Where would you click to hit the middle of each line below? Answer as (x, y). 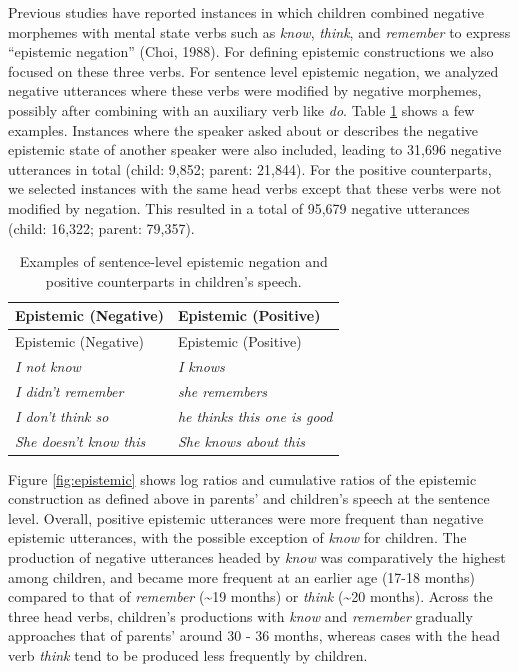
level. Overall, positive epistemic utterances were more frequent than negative (246, 517)
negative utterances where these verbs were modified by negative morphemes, (245, 90)
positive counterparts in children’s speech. (173, 280)
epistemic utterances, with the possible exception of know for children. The (237, 537)
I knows (201, 366)
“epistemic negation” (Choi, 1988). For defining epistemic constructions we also (251, 51)
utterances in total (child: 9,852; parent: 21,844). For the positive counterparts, (250, 168)
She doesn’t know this (80, 440)
